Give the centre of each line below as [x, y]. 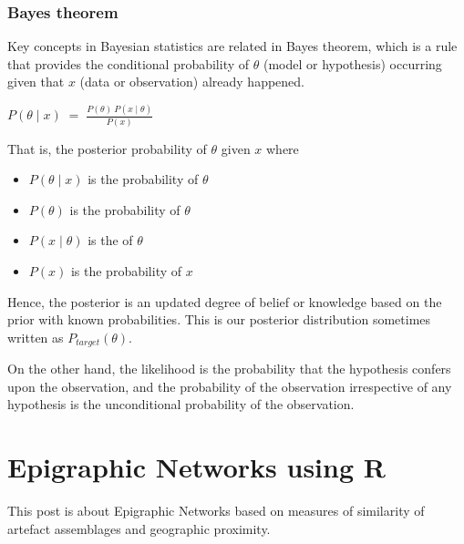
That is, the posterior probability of [107, 148]
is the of [110, 240]
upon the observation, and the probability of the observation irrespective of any [230, 386]
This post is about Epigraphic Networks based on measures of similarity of [216, 511]
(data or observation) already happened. [192, 82]
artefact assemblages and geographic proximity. [139, 528]
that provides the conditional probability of [129, 63]
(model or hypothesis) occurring [352, 63]
